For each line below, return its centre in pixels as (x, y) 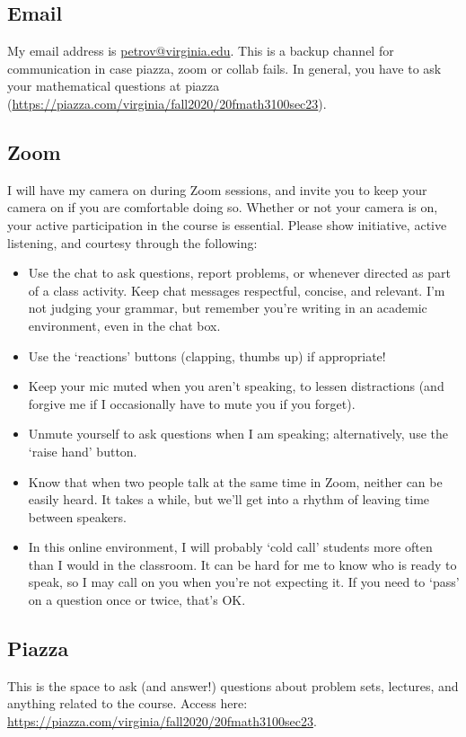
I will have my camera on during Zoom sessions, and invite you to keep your (217, 189)
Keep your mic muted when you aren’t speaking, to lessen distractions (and (236, 386)
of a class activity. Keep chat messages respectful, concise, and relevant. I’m (237, 290)
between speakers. (77, 516)
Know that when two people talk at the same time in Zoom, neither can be (235, 481)
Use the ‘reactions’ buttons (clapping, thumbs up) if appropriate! (207, 355)
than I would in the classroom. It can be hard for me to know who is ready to (242, 564)
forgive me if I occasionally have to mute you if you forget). (192, 403)
